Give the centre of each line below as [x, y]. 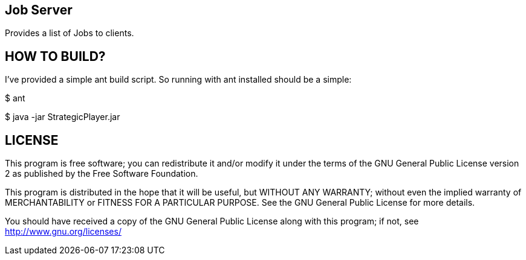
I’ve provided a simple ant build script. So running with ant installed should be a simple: [178, 80]
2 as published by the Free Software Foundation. [102, 174]
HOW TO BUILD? [55, 56]
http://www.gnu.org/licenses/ [63, 232]
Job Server [39, 10]
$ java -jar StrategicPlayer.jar [63, 117]
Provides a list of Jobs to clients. [70, 33]
